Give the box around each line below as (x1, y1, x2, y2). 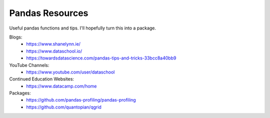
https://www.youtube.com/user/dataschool (26, 69, 115, 75)
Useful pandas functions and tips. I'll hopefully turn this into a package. (9, 25, 156, 31)
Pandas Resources (9, 7, 88, 18)
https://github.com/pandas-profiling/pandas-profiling (26, 97, 136, 103)
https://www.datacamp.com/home (26, 83, 97, 89)
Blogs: (9, 34, 22, 40)
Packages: (9, 90, 31, 96)
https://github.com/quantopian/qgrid (26, 104, 102, 110)
